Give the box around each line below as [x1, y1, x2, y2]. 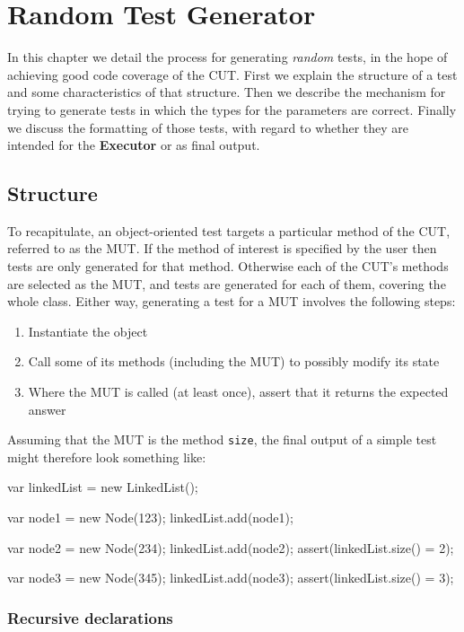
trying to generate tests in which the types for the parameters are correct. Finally [7, 100, 457, 118]
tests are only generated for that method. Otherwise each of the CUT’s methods [7, 257, 449, 276]
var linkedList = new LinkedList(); [7, 478, 198, 496]
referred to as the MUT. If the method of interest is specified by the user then [7, 239, 437, 258]
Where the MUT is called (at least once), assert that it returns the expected [28, 382, 449, 401]
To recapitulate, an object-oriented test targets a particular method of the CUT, [7, 221, 451, 240]
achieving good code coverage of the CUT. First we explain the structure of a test [7, 65, 458, 83]
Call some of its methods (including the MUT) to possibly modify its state [28, 352, 440, 371]
